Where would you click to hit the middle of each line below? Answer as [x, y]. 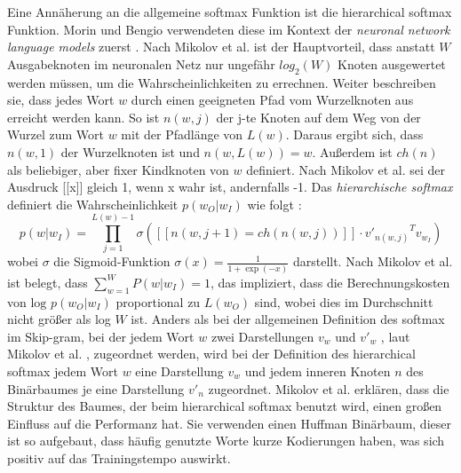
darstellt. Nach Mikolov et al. [373, 261]
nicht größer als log [59, 319]
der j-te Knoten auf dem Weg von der [318, 117]
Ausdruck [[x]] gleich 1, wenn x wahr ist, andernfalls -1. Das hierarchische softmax [230, 187]
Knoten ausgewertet [391, 63]
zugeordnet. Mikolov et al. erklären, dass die [329, 388]
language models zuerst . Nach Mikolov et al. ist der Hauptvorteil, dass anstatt [221, 47]
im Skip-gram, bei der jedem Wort [101, 336]
